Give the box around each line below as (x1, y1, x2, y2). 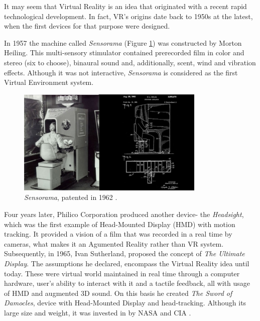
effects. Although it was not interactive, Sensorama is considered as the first (4, 67, 238, 77)
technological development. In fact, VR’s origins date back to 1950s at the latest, (4, 11, 253, 21)
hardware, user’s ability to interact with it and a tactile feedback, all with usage (4, 278, 250, 288)
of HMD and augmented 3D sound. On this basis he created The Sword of (4, 287, 232, 298)
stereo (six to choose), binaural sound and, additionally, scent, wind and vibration (4, 57, 256, 67)
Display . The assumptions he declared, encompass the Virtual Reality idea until (4, 258, 249, 268)
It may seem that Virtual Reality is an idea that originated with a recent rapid (4, 1, 247, 11)
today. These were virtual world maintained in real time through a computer (4, 268, 240, 278)
